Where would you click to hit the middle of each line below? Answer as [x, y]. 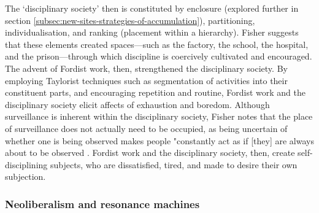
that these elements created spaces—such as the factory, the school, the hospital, [157, 44]
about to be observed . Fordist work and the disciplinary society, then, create [150, 153]
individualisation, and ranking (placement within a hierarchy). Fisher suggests [152, 32]
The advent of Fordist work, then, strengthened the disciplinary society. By [146, 68]
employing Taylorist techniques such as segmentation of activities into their [146, 80]
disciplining [26, 164]
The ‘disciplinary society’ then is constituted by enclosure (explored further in [152, 8]
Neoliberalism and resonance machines [102, 203]
